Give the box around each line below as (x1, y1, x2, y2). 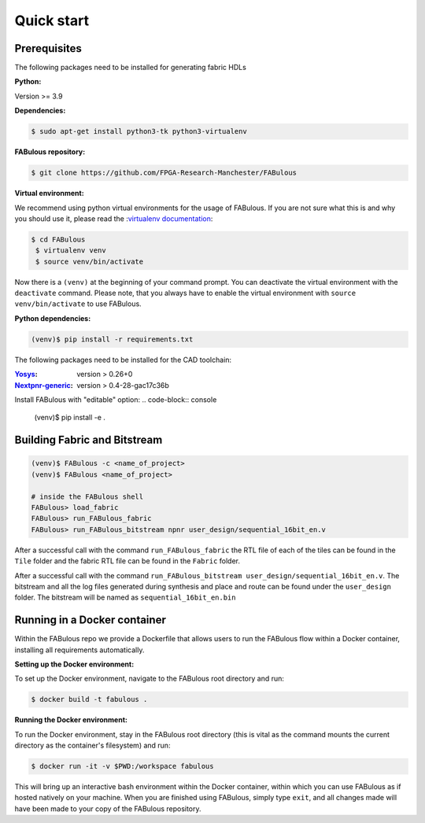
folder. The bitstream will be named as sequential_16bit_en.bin (14, 592, 236, 602)
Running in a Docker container (14, 614, 167, 627)
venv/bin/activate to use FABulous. (14, 299, 142, 308)
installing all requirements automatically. (14, 645, 145, 655)
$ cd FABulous (31, 234, 86, 244)
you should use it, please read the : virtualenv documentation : (14, 213, 213, 223)
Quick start (14, 12, 90, 29)
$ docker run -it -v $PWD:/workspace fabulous (31, 762, 214, 771)
